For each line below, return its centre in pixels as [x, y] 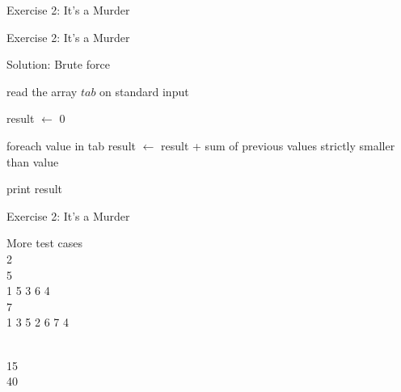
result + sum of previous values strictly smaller [278, 145]
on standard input [144, 91]
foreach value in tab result [71, 145]
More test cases [44, 243]
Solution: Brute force [58, 64]
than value [33, 161]
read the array [42, 91]
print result [35, 189]
